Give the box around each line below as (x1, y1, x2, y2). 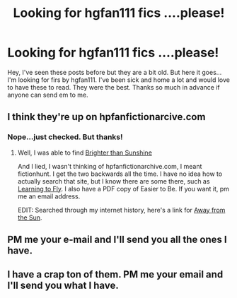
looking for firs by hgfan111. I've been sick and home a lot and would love (18, 76, 230, 84)
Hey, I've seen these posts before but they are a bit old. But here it (7, 68, 200, 76)
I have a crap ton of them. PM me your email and (7, 268, 224, 280)
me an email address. (17, 192, 81, 201)
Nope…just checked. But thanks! (7, 132, 123, 142)
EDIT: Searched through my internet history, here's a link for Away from (17, 205, 226, 214)
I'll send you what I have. (7, 280, 119, 292)
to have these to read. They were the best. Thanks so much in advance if (7, 83, 221, 91)
